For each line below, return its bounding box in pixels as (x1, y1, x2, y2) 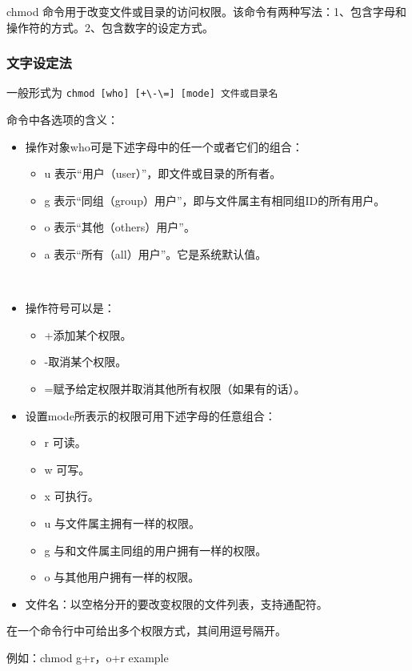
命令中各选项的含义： (6, 111, 118, 128)
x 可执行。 (44, 488, 94, 504)
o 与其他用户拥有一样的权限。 (44, 569, 200, 585)
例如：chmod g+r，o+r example (6, 649, 169, 665)
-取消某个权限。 (44, 353, 122, 370)
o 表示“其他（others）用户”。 (44, 219, 190, 235)
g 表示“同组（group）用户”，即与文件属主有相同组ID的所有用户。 (44, 191, 380, 208)
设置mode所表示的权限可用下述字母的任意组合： (25, 407, 276, 424)
